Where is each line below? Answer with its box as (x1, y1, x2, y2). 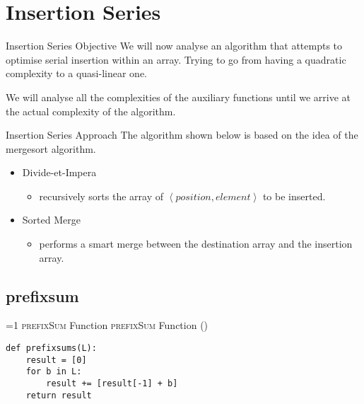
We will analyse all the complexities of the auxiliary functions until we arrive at (6, 89, 351, 104)
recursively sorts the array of (39, 188, 164, 203)
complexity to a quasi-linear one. (6, 66, 148, 81)
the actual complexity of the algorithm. (6, 103, 176, 118)
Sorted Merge (22, 212, 81, 227)
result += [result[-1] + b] (46, 379, 178, 389)
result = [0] (25, 354, 87, 365)
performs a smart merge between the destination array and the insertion (39, 236, 353, 251)
